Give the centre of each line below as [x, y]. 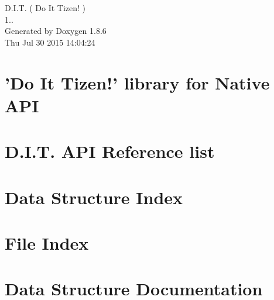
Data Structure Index [94, 197]
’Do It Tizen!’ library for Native [137, 82]
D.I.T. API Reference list [110, 151]
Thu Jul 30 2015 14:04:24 [50, 42]
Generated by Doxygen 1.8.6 [56, 31]
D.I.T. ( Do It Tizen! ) [45, 8]
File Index [47, 242]
